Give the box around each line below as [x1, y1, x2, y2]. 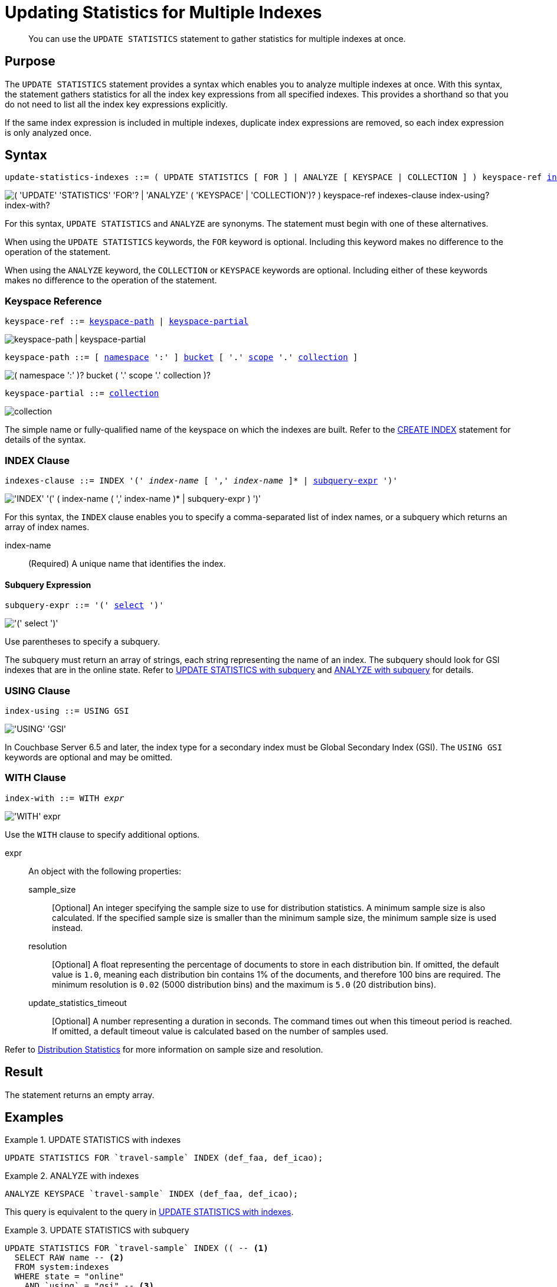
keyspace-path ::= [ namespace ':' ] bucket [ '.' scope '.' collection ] [5, 352, 358, 362]
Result [5, 1064, 43, 1080]
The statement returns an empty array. [5, 1089, 155, 1100]
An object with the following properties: [28, 865, 182, 876]
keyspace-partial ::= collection [5, 388, 159, 398]
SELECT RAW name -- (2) [14, 1253, 124, 1263]
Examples [5, 1109, 64, 1125]
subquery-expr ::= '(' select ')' [5, 600, 164, 610]
